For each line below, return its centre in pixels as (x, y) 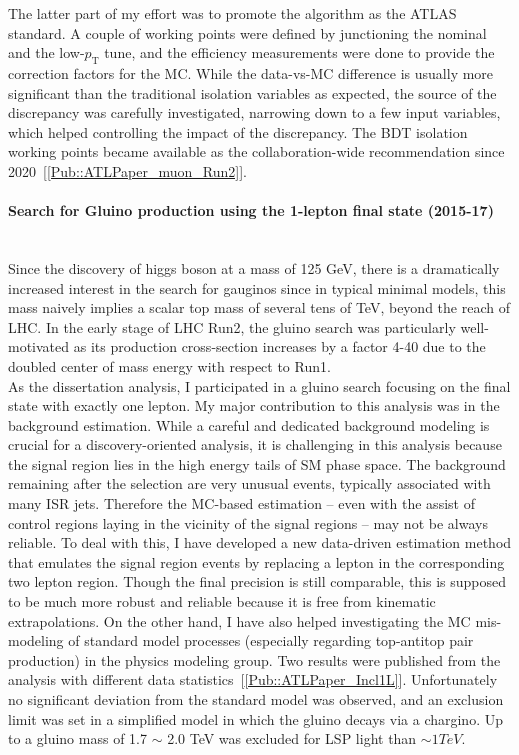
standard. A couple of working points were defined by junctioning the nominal (247, 32)
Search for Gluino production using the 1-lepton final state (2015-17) (251, 210)
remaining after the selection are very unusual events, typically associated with (249, 483)
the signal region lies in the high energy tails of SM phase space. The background (257, 463)
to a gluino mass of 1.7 (77, 738)
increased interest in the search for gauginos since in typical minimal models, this (257, 287)
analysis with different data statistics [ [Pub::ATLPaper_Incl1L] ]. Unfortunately (253, 679)
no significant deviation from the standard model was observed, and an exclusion (256, 699)
